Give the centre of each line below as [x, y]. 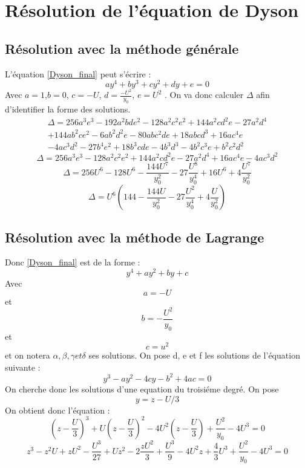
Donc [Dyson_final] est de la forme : [73, 262]
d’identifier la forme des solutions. [68, 109]
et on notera [28, 355]
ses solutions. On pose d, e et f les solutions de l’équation [194, 355]
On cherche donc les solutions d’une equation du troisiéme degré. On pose [142, 388]
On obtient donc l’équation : [57, 410]
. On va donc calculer [204, 95]
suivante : [23, 367]
